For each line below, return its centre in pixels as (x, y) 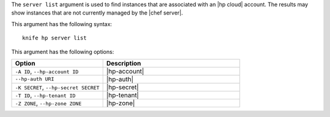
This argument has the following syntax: (62, 24)
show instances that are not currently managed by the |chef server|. (97, 13)
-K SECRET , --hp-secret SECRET (57, 87)
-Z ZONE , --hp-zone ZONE (48, 103)
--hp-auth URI (35, 79)
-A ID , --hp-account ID (47, 71)
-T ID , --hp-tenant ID (45, 95)
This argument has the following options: (63, 52)
